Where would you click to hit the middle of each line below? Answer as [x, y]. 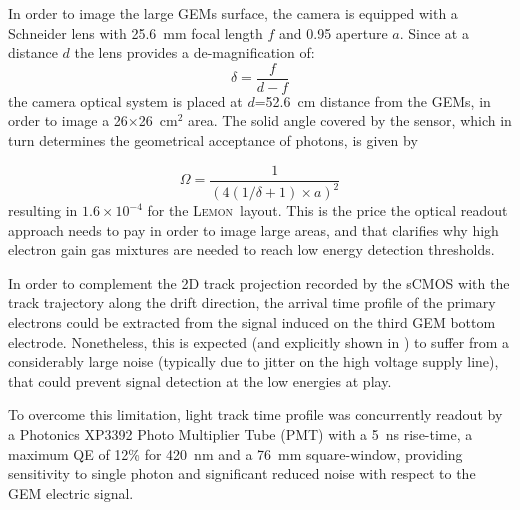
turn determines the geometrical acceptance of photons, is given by [213, 140]
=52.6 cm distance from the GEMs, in [372, 100]
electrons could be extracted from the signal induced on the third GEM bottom [252, 322]
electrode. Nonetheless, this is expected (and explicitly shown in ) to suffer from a [259, 341]
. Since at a [434, 32]
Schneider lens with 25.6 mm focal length [135, 32]
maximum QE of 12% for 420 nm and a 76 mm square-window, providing [235, 453]
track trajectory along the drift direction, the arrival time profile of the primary [252, 302]
